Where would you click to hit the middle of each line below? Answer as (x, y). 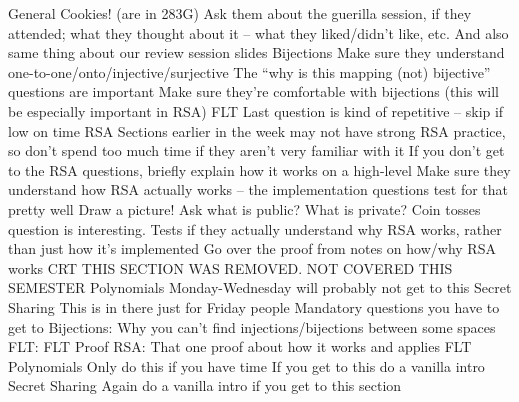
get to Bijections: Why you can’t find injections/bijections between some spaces (252, 326)
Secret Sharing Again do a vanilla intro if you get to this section (205, 385)
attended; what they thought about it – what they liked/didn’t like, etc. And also (258, 32)
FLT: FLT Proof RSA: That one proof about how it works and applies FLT (240, 346)
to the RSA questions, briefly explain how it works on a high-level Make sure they (259, 169)
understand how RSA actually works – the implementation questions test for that (258, 189)
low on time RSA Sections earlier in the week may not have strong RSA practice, (257, 130)
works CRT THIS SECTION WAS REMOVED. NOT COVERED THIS (230, 267)
